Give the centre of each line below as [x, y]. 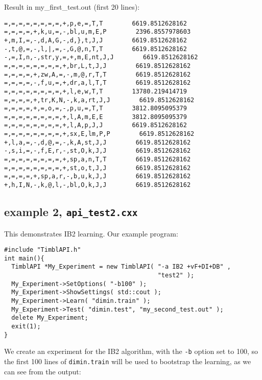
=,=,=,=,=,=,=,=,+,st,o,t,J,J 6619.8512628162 [98, 168]
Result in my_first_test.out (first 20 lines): [72, 7]
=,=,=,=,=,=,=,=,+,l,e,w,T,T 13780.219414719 [96, 91]
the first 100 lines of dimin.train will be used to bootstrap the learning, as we [128, 361]
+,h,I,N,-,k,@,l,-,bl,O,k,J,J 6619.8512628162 [98, 185]
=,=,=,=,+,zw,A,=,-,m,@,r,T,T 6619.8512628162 [98, 74]
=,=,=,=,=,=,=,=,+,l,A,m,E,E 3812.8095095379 [96, 117]
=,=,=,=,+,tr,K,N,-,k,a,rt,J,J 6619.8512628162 [99, 100]
